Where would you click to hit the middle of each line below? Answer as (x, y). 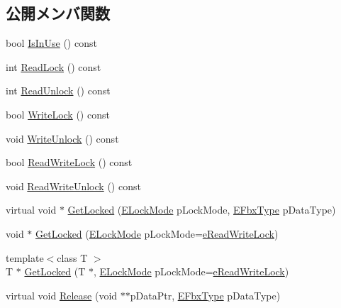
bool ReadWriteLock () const (69, 162)
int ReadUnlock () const (58, 90)
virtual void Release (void (62, 295)
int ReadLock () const (54, 66)
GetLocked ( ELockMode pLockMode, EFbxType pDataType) (202, 210)
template (25, 257)
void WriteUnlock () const (62, 138)
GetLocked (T (55, 271)
